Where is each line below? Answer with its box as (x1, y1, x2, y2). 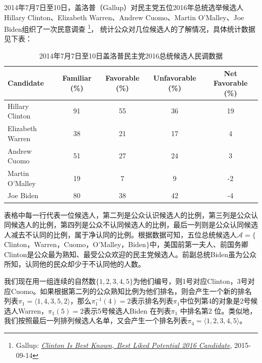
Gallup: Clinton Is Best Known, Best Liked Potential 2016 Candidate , (16, 340, 232, 350)
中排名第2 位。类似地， (180, 305, 257, 316)
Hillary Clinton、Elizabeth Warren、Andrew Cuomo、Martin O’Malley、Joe (4, 12, 244, 22)
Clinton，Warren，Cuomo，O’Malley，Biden (4, 239, 146, 250)
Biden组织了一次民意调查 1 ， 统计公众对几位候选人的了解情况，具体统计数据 (4, 22, 255, 34)
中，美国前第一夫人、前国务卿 (149, 239, 248, 250)
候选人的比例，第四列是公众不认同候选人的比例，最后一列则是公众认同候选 (11, 219, 258, 230)
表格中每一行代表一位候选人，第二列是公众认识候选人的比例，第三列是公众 (4, 209, 251, 220)
